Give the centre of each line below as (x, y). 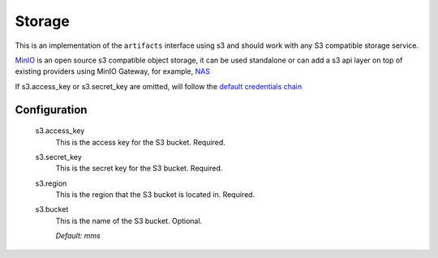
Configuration (51, 110)
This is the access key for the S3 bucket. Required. (141, 142)
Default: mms (78, 236)
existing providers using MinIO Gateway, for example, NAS (113, 71)
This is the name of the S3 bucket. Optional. (129, 221)
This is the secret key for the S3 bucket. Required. (139, 168)
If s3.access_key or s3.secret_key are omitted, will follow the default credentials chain (159, 86)
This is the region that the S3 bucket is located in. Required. (155, 195)
